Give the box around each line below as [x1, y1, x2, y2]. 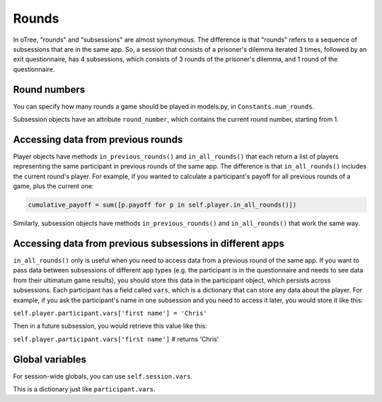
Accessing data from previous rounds [13, 133, 183, 145]
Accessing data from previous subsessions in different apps [13, 237, 284, 249]
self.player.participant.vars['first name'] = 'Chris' [13, 309, 208, 317]
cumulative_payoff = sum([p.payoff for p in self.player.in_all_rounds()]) [28, 201, 297, 209]
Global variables [13, 353, 86, 365]
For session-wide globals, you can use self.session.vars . [13, 372, 192, 380]
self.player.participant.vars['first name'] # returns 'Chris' [13, 335, 219, 343]
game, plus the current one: [13, 182, 94, 190]
